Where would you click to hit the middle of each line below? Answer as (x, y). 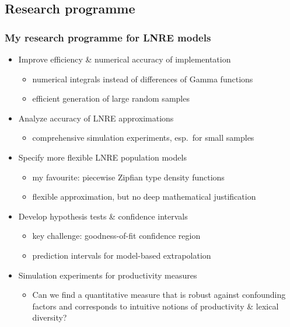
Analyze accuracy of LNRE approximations (96, 118)
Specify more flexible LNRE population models (102, 157)
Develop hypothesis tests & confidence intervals (103, 216)
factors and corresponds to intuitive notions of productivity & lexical (156, 306)
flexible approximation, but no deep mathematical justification (144, 196)
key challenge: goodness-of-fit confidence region (116, 236)
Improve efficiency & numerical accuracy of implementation (125, 59)
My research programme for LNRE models (108, 37)
